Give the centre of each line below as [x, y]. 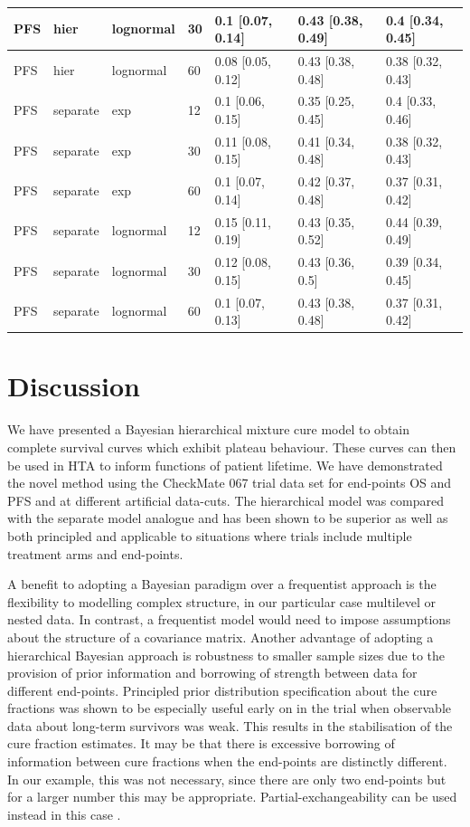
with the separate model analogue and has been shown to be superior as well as [228, 518]
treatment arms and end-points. [95, 553]
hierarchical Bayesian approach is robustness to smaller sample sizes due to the [226, 655]
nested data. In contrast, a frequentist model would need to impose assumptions [229, 619]
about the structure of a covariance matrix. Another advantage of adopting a [221, 637]
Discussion [74, 386]
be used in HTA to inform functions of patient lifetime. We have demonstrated [225, 465]
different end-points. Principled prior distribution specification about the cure [222, 690]
